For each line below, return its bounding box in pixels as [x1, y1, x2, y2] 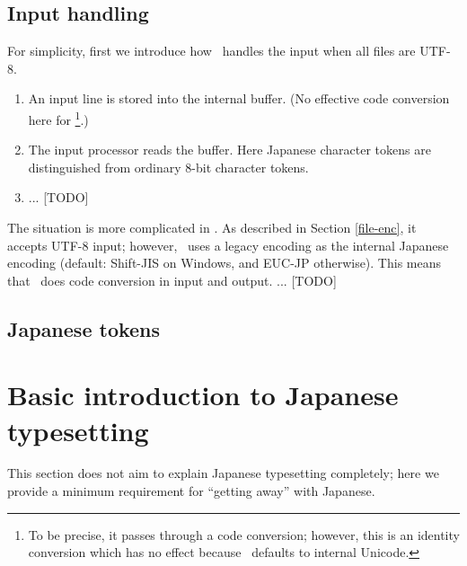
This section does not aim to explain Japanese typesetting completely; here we [7, 464, 439, 482]
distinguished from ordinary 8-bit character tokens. [28, 157, 309, 176]
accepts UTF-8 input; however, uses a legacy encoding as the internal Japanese [7, 235, 449, 254]
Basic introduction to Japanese [7, 376, 399, 413]
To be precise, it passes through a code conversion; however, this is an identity [28, 525, 460, 544]
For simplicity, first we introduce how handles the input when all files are [7, 41, 416, 60]
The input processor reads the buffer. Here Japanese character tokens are [28, 140, 431, 159]
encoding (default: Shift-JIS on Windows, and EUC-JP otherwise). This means [7, 253, 441, 272]
